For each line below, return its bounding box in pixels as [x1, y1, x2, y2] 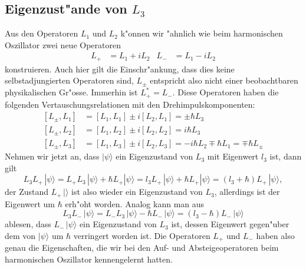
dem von [5, 230, 36, 242]
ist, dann [269, 150, 302, 162]
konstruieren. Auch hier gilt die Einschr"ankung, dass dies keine [5, 62, 235, 75]
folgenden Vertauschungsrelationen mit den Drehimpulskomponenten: [5, 98, 255, 110]
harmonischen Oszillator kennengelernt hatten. [5, 253, 173, 265]
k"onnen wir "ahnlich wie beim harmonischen [120, 27, 283, 39]
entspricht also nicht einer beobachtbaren [150, 74, 298, 87]
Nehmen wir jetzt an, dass [5, 150, 100, 162]
